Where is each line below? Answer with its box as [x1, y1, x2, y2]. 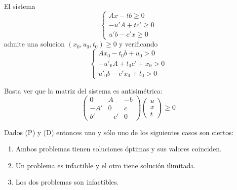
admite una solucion [4, 39, 65, 49]
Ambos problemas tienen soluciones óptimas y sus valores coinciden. [15, 143, 222, 154]
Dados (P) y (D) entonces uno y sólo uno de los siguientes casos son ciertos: [4, 127, 234, 137]
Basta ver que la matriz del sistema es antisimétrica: [4, 85, 162, 95]
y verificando [119, 39, 158, 49]
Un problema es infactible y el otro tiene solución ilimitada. [15, 160, 196, 170]
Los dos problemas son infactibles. [15, 177, 119, 187]
